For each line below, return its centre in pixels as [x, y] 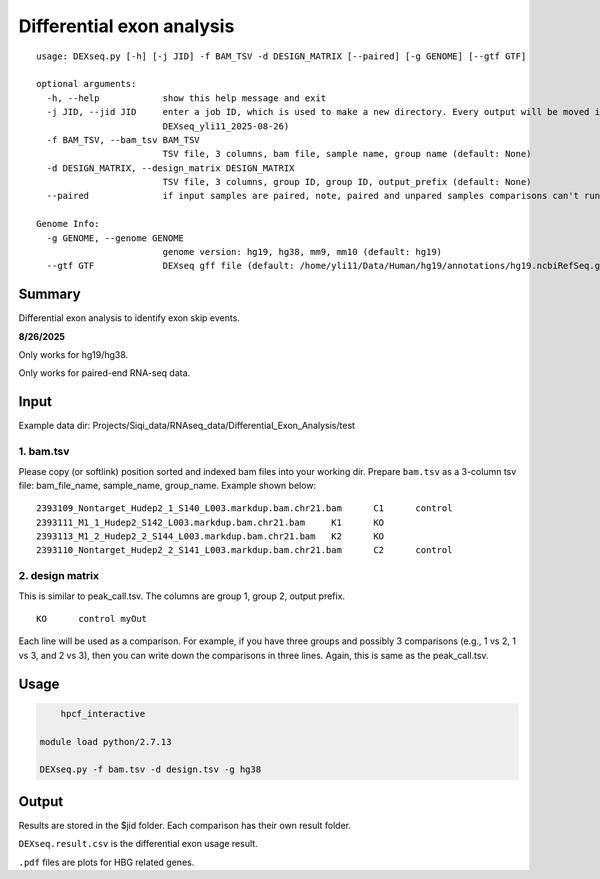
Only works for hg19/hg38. [73, 355]
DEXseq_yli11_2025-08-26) [226, 126]
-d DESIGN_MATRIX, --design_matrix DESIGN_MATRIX [170, 168]
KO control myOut [92, 619]
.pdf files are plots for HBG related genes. [106, 862]
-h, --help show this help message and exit [186, 98]
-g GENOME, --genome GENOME [115, 238]
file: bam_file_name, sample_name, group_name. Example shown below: [167, 485]
